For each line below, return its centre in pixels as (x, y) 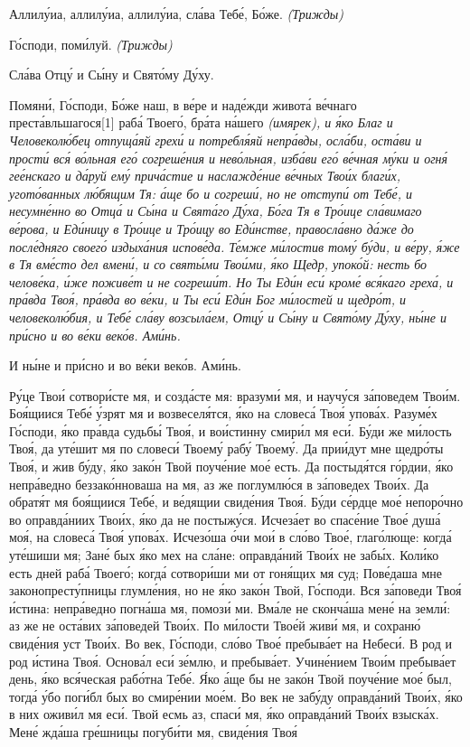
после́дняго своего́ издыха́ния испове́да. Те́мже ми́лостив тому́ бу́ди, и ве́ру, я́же (235, 246)
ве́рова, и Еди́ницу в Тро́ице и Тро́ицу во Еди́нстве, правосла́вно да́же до (211, 228)
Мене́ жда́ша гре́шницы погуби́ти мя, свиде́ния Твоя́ (153, 731)
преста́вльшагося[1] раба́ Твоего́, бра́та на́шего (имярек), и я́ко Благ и (201, 122)
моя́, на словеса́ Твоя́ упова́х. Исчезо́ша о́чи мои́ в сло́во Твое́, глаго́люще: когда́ (230, 537)
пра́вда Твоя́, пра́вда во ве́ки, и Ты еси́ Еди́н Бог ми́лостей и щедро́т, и (208, 299)
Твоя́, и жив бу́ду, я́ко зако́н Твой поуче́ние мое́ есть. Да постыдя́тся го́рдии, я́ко (231, 467)
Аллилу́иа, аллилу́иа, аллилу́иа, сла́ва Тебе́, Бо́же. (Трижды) (177, 14)
